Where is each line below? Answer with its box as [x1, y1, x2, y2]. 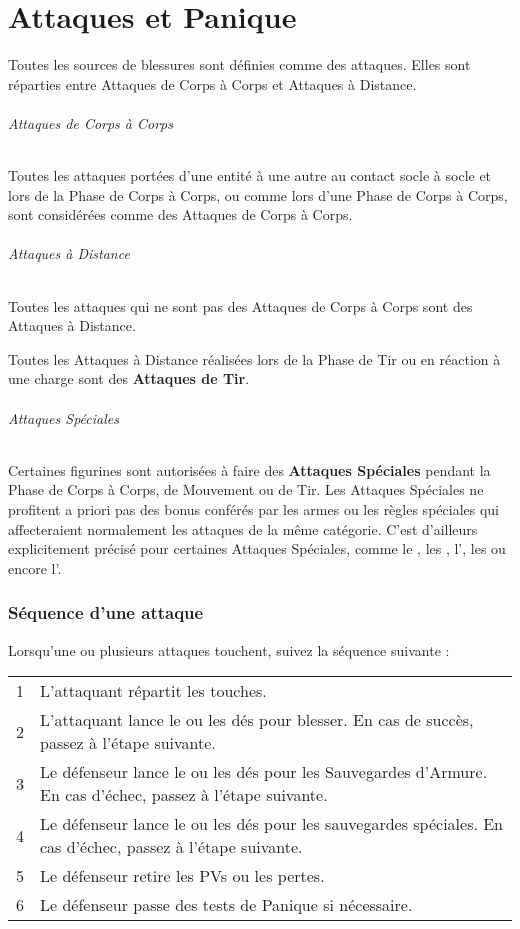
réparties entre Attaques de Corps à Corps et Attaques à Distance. [8, 73, 417, 94]
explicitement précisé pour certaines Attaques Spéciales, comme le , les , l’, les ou [8, 538, 506, 559]
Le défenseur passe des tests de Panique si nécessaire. [40, 893, 413, 917]
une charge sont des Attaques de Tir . [8, 368, 250, 389]
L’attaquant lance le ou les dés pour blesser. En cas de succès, [40, 708, 474, 732]
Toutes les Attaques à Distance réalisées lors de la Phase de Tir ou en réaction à [8, 348, 501, 369]
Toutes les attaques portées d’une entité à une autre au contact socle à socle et [8, 165, 492, 186]
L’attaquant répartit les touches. [40, 679, 267, 703]
